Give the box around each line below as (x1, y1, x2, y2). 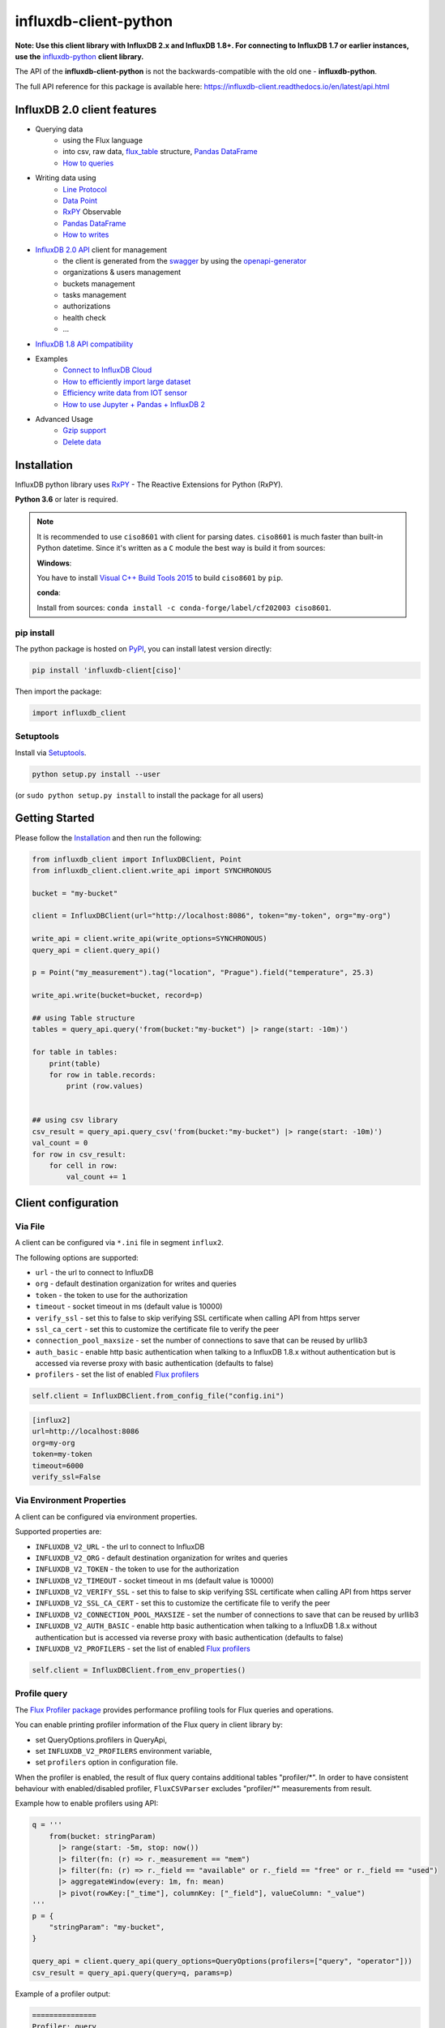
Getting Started (15, 811, 95, 825)
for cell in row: (49, 1161, 118, 1171)
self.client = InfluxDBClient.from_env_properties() (32, 1665, 246, 1675)
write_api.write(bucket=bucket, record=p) (32, 990, 203, 1000)
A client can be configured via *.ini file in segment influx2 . (15, 1238, 225, 1248)
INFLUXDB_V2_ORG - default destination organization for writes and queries (35, 1553, 288, 1562)
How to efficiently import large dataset (62, 376, 191, 386)
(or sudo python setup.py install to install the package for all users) (15, 790, 263, 800)
